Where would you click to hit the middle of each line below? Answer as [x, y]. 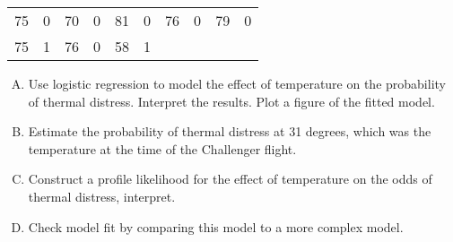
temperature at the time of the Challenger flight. [162, 148]
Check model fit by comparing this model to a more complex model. [216, 226]
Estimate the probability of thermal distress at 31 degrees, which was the [230, 131]
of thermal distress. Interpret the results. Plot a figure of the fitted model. [231, 101]
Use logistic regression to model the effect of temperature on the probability [237, 83]
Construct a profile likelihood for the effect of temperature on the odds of [230, 179]
